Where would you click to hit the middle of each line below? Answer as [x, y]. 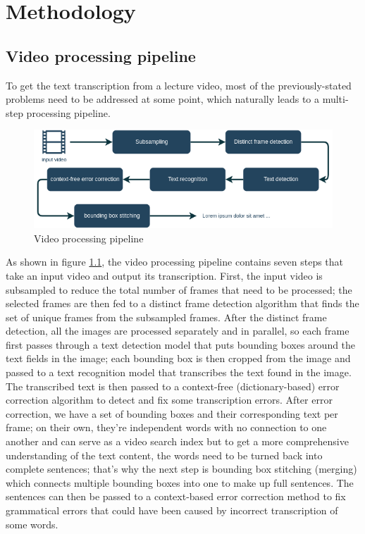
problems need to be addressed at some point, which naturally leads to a [162, 99]
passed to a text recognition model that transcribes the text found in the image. [179, 372]
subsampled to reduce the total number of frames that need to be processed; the [179, 289]
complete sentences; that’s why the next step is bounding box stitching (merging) [181, 469]
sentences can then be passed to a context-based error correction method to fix [176, 496]
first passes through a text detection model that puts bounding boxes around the [181, 344]
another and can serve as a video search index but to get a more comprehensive [177, 441]
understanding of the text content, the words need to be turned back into [164, 455]
